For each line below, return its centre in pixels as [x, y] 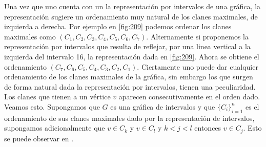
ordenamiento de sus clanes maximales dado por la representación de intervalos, [129, 118]
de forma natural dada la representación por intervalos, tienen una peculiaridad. [130, 86]
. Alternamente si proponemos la [197, 36]
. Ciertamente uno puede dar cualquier [198, 66]
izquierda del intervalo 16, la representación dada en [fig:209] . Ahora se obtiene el [132, 56]
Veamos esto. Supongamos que [52, 106]
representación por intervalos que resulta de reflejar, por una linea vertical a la [127, 46]
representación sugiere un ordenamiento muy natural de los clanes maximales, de [131, 16]
